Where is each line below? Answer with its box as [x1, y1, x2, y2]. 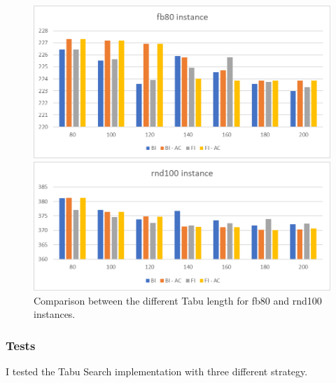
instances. [34, 307, 76, 321]
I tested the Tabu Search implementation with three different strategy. [6, 364, 308, 379]
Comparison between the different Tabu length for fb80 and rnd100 [34, 293, 322, 307]
